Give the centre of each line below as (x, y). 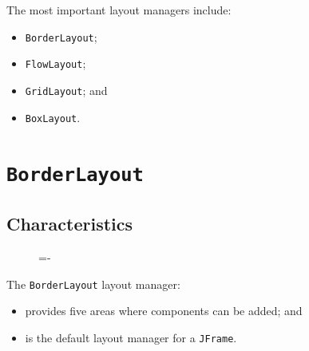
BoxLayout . (53, 117)
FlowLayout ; (55, 63)
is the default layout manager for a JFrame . (131, 337)
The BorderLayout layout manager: (93, 284)
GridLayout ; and (66, 90)
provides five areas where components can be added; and (164, 311)
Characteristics (70, 224)
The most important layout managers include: (119, 10)
